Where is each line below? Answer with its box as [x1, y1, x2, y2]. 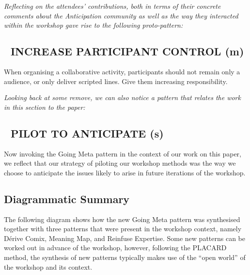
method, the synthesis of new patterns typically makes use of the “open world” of [4, 252, 246, 262]
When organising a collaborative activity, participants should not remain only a [4, 66, 240, 76]
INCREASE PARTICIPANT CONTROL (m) [10, 44, 244, 59]
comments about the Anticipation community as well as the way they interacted [4, 10, 238, 20]
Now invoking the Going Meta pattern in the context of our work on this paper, [4, 148, 241, 158]
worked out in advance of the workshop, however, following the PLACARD [4, 242, 227, 253]
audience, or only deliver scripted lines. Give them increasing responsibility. [4, 76, 228, 86]
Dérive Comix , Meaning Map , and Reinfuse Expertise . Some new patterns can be [4, 233, 245, 243]
